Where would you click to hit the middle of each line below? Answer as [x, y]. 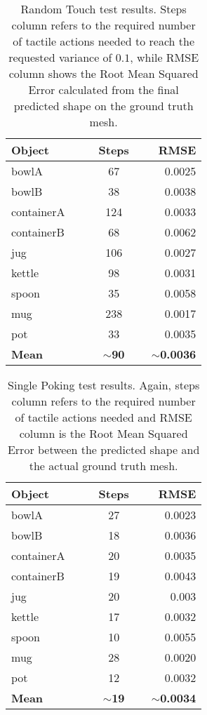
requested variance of [60, 57]
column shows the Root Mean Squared [103, 73]
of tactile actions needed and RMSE [103, 417]
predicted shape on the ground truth [103, 106]
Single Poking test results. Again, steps [104, 385]
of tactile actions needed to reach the [104, 41]
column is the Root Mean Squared [103, 433]
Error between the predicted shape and [103, 449]
